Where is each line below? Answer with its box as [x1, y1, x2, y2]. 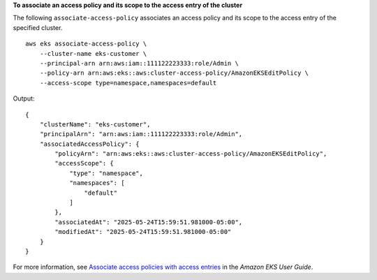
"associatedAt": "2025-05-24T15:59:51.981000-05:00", [54, 218, 243, 226]
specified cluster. [13, 23, 63, 31]
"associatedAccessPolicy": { [39, 140, 140, 148]
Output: [13, 94, 35, 103]
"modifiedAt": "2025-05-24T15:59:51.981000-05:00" [54, 228, 232, 236]
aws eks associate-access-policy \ [25, 40, 147, 48]
